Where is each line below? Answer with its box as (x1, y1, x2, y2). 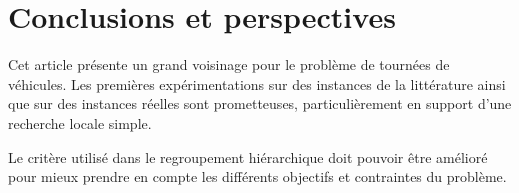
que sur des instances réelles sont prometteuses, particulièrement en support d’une (8, 93, 512, 114)
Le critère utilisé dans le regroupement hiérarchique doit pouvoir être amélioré (8, 146, 488, 167)
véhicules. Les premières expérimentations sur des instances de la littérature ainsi (8, 73, 506, 94)
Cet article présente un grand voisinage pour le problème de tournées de (8, 54, 450, 75)
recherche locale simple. (8, 112, 152, 133)
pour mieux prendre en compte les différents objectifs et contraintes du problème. (8, 166, 507, 187)
